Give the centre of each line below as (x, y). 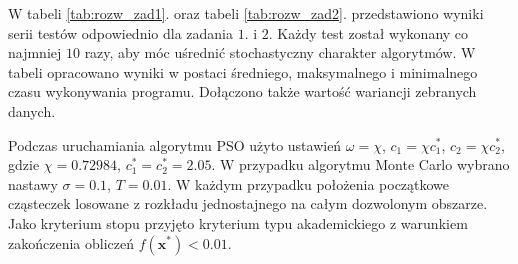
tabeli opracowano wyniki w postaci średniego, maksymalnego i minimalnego (243, 71)
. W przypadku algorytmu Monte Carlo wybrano (360, 164)
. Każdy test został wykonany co (368, 32)
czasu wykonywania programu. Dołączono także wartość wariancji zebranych (242, 91)
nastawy (33, 183)
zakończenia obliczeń (71, 242)
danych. (32, 110)
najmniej (35, 52)
